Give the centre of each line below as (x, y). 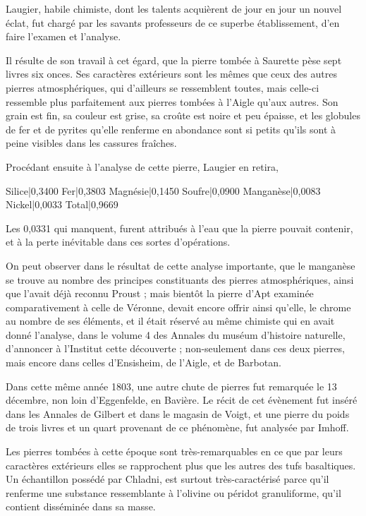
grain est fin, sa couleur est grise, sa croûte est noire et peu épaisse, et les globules (183, 115)
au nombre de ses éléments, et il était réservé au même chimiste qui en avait (170, 321)
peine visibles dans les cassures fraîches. (91, 143)
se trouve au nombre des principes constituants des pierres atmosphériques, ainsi (180, 279)
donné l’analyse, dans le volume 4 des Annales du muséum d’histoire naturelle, (176, 334)
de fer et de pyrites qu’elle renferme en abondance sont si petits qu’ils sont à (171, 129)
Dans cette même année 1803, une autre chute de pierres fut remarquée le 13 (171, 386)
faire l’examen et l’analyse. (63, 36)
